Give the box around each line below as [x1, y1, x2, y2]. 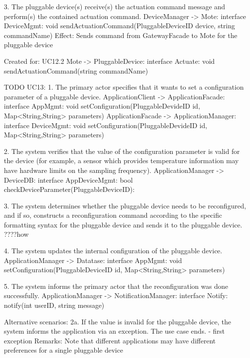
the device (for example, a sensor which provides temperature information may [4, 155, 239, 166]
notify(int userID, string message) [4, 300, 105, 310]
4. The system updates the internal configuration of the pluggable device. [4, 245, 222, 256]
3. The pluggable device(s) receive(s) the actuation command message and [4, 1, 225, 11]
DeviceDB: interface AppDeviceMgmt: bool [4, 174, 133, 185]
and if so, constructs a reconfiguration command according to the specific [4, 210, 222, 220]
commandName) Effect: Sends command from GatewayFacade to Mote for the [4, 30, 237, 40]
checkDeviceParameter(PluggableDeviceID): [4, 184, 135, 194]
